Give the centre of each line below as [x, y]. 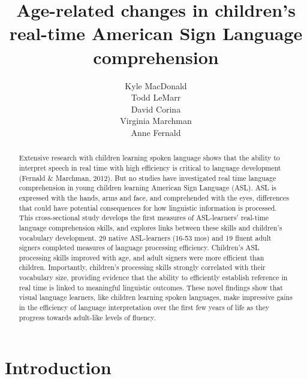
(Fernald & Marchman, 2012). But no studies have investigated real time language [148, 178]
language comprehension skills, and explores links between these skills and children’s [151, 227]
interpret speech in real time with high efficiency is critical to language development [150, 167]
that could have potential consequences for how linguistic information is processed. [148, 207]
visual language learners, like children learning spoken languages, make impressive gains [156, 297]
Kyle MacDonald [156, 85]
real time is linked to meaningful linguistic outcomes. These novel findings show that [151, 287]
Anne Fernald [156, 132]
